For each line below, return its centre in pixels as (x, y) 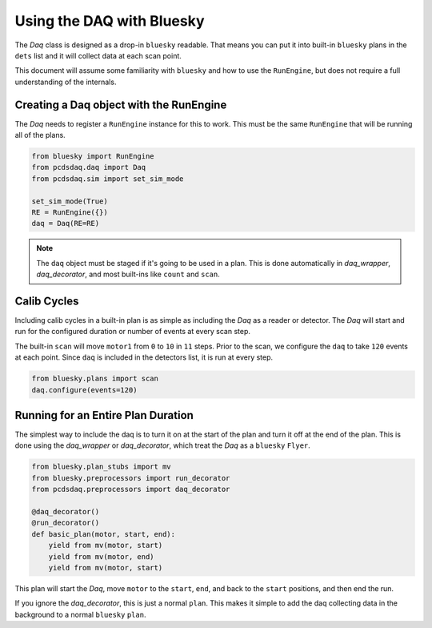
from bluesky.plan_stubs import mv (101, 467)
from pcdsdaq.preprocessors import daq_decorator (131, 489)
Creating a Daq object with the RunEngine (121, 105)
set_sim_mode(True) (70, 201)
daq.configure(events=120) (84, 390)
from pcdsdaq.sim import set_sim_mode (108, 179)
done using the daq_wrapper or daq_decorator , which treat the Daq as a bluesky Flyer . (163, 445)
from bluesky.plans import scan (95, 379)
